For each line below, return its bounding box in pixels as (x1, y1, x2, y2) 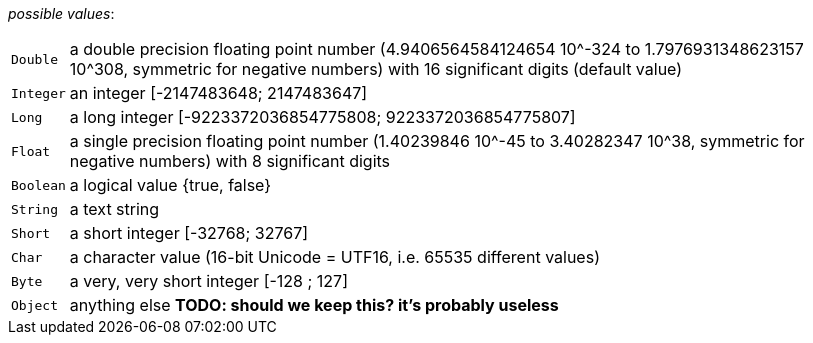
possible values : (8, 5, 115, 22)
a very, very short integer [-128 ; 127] (69, 271, 348, 291)
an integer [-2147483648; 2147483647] (69, 83, 368, 103)
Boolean (11, 177, 66, 193)
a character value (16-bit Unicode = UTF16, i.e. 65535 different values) (69, 247, 600, 267)
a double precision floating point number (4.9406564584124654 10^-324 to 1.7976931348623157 (69, 39, 804, 59)
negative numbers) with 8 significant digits (69, 151, 391, 171)
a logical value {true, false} (69, 175, 272, 195)
